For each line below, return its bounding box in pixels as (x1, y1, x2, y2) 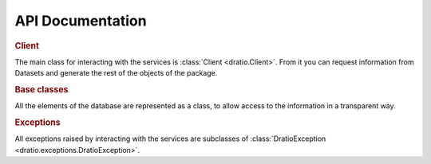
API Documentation (14, 12, 147, 29)
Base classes (14, 84, 69, 95)
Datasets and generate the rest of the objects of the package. (14, 68, 218, 78)
